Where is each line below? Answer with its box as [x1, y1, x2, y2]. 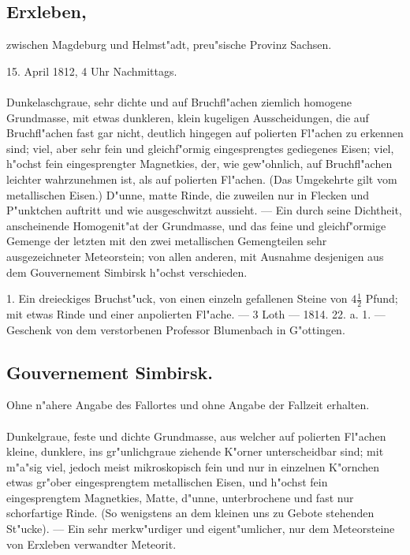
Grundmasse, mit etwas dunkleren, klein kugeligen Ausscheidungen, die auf [6, 109, 369, 125]
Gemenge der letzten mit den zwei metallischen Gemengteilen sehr [6, 233, 327, 249]
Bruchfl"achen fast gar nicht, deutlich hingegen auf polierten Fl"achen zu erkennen [6, 125, 404, 141]
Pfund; [365, 290, 398, 307]
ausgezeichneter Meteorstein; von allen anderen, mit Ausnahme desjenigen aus [6, 248, 384, 264]
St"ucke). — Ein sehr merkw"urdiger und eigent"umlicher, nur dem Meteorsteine [6, 520, 395, 537]
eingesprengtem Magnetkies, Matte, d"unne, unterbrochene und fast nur [6, 489, 354, 505]
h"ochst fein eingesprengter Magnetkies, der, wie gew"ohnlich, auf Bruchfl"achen [6, 155, 393, 172]
